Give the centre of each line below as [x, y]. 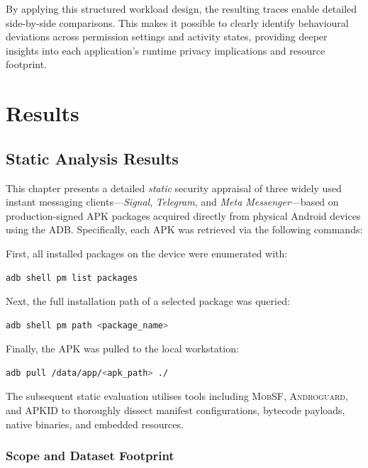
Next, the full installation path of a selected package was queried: [148, 301]
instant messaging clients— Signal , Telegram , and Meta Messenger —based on [172, 202]
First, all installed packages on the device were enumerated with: [147, 253]
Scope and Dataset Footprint [90, 456]
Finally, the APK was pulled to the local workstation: [122, 349]
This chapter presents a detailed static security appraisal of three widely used [174, 188]
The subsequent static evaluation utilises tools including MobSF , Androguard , [177, 396]
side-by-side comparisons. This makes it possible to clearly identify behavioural [177, 22]
